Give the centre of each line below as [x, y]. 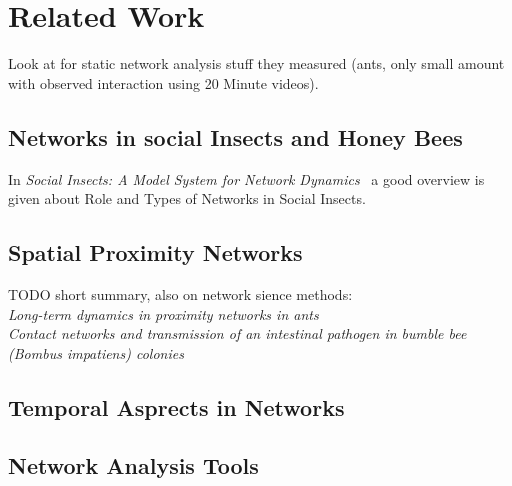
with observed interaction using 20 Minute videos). [163, 82]
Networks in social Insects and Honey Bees [235, 136]
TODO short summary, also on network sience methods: [180, 293]
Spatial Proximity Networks [155, 252]
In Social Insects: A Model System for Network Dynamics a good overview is [246, 178]
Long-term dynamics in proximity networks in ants [163, 313]
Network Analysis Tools [133, 465]
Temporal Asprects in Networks [176, 406]
